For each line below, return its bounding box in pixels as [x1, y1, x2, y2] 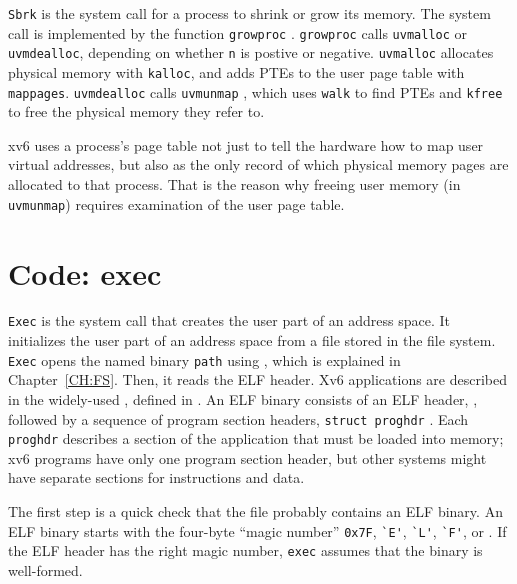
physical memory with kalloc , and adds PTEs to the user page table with [8, 61, 465, 82]
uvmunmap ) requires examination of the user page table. [8, 193, 345, 214]
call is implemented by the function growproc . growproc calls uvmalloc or [8, 22, 468, 43]
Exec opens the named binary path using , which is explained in [8, 349, 401, 370]
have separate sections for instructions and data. [8, 467, 305, 488]
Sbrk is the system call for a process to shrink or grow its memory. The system [8, 3, 491, 23]
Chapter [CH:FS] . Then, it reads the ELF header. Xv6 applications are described [8, 369, 508, 390]
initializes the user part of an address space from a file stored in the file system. [8, 330, 496, 351]
